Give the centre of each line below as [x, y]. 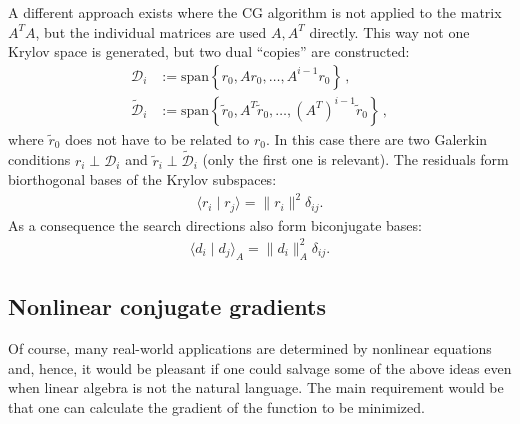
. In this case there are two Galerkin [376, 138]
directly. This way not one [389, 31]
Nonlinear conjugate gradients [167, 306]
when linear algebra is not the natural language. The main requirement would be [256, 387]
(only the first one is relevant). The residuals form [355, 159]
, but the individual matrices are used [151, 31]
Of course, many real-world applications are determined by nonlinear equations [250, 347]
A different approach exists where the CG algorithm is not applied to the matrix [255, 12]
